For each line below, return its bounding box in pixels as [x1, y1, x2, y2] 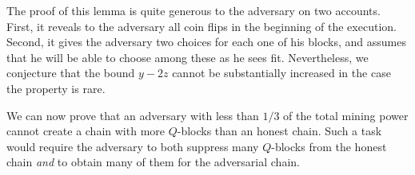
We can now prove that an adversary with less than [6, 107, 259, 123]
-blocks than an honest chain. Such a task [177, 122, 382, 139]
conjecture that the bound [6, 64, 135, 81]
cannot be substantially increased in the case [172, 64, 391, 81]
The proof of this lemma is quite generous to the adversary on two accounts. [6, 2, 381, 18]
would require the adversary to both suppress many [6, 138, 259, 154]
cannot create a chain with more [6, 122, 166, 139]
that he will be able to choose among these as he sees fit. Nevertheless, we [6, 49, 369, 65]
